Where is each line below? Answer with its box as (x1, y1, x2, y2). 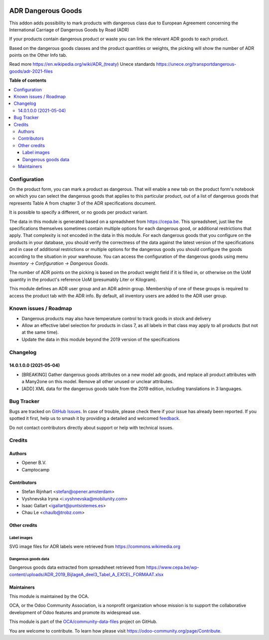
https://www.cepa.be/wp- (146, 564, 199, 571)
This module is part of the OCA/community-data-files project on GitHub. (9, 619, 158, 625)
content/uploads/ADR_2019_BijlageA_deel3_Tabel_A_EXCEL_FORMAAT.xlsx (9, 571, 164, 577)
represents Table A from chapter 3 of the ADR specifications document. (9, 200, 156, 206)
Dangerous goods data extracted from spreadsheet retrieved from (9, 564, 145, 571)
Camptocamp (21, 466, 50, 472)
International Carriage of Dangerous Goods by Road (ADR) (9, 26, 130, 32)
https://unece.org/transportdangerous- (156, 61, 237, 67)
